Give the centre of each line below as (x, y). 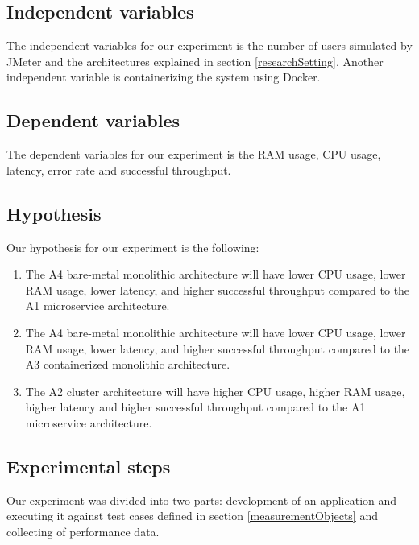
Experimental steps (89, 466)
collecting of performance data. (83, 531)
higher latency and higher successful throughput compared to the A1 (195, 407)
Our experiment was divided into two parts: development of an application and (202, 500)
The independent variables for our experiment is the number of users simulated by (209, 45)
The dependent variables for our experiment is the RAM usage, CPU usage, (194, 154)
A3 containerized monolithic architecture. (128, 364)
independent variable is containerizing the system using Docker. (164, 77)
